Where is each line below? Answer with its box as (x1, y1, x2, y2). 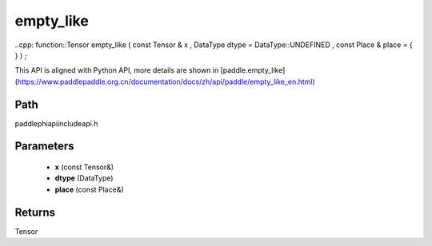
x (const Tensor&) (54, 162, 114, 172)
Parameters (14, 140, 74, 153)
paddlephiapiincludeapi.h (14, 118, 98, 128)
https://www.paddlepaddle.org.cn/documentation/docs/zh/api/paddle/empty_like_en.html (17, 77, 313, 86)
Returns (14, 205, 56, 219)
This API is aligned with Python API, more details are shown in (14, 65, 219, 75)
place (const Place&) (54, 184, 124, 194)
